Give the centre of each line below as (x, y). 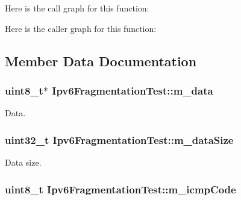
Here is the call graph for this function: (77, 8)
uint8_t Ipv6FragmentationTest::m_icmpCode (120, 189)
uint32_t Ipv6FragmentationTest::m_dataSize (119, 139)
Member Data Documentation (101, 61)
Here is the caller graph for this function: (81, 28)
